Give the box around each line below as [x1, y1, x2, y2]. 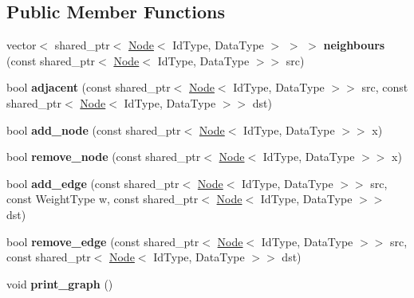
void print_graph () [6, 275, 113, 292]
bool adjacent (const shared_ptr [6, 79, 171, 96]
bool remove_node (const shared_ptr [6, 148, 201, 165]
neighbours [323, 37, 385, 53]
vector [6, 37, 37, 53]
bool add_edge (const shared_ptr [6, 174, 179, 191]
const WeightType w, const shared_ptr [6, 190, 199, 207]
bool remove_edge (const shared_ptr [6, 233, 199, 249]
